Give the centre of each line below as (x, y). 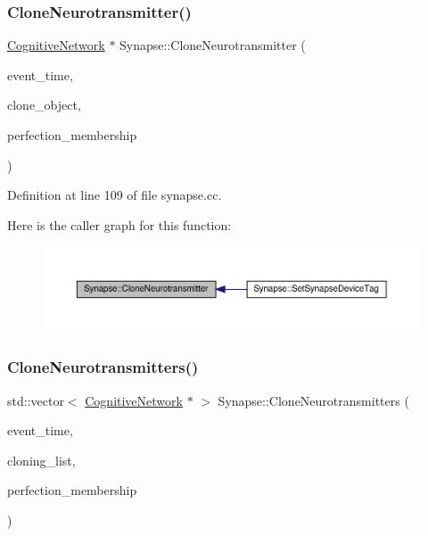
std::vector (36, 400)
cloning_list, (41, 460)
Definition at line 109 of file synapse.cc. (115, 195)
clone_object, (44, 105)
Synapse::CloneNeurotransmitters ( (313, 400)
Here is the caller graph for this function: (119, 224)
